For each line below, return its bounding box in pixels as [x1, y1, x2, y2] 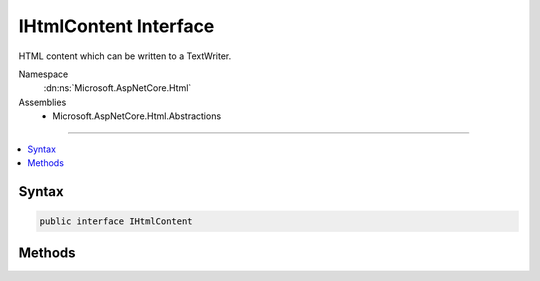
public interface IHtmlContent [39, 215, 194, 227]
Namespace [18, 68, 69, 80]
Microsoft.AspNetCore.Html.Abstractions [52, 110, 222, 122]
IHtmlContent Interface [18, 15, 215, 37]
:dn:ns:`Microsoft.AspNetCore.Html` [43, 82, 192, 94]
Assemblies [18, 96, 67, 108]
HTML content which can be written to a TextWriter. [18, 50, 232, 62]
